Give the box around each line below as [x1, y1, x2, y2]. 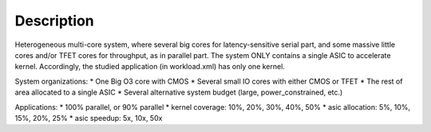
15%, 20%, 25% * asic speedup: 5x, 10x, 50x [14, 113, 163, 122]
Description [14, 12, 95, 29]
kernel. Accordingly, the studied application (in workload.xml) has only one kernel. [14, 62, 285, 72]
